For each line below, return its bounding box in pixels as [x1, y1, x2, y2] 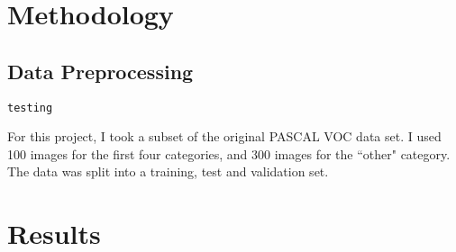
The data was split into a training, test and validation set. [7, 162, 329, 181]
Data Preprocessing [7, 57, 194, 85]
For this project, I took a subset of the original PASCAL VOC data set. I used [7, 127, 442, 146]
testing [7, 101, 53, 114]
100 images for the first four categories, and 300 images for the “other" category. [7, 144, 451, 163]
